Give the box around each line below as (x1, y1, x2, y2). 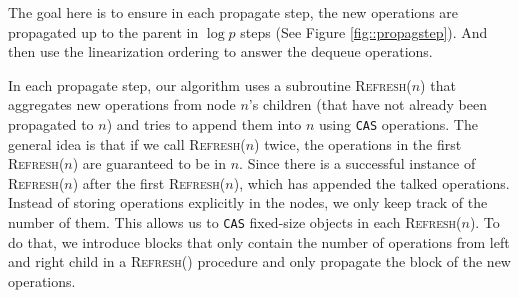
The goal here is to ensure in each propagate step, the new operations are (8, 2, 459, 22)
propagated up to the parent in (8, 21, 199, 42)
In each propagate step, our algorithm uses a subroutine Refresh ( (8, 74, 412, 95)
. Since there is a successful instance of (239, 153, 476, 174)
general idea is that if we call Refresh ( (8, 133, 246, 154)
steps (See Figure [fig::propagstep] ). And (240, 21, 488, 42)
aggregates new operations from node (8, 94, 236, 115)
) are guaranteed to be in (72, 153, 227, 174)
